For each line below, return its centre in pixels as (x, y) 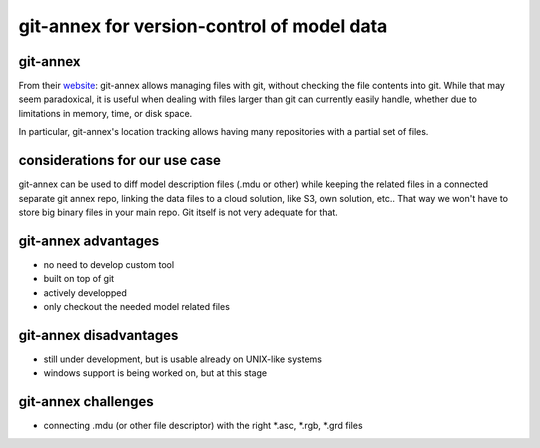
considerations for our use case (120, 160)
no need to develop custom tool (109, 264)
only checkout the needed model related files (136, 306)
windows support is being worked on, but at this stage (155, 373)
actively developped (85, 292)
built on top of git (79, 279)
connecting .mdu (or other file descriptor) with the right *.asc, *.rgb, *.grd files (203, 426)
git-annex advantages (89, 240)
